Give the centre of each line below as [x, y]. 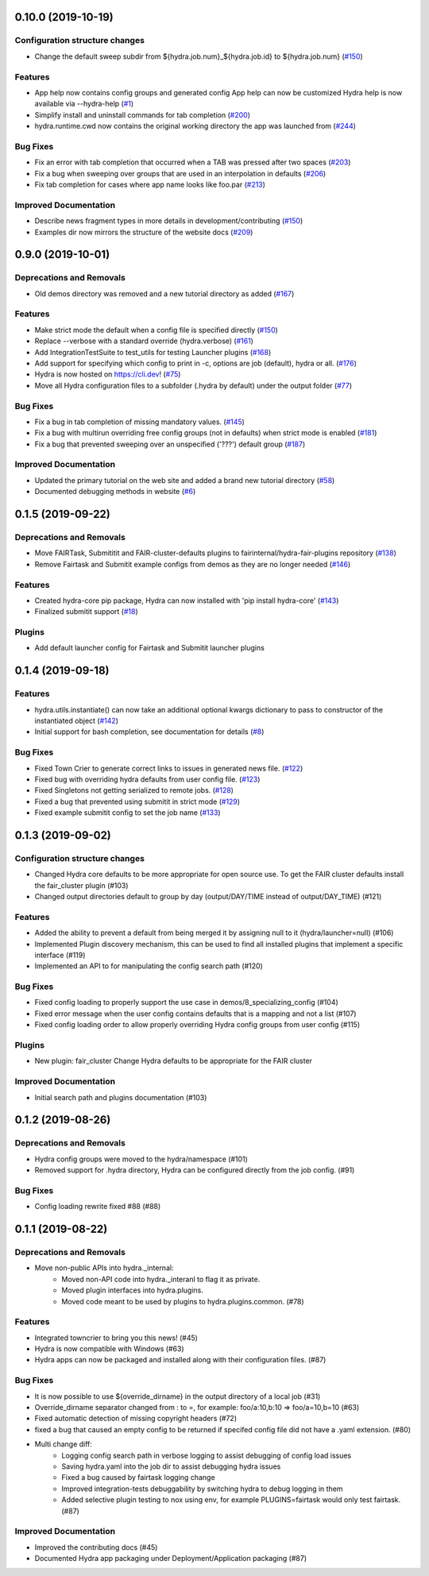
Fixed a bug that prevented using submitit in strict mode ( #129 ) [137, 802]
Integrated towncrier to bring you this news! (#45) [116, 1338]
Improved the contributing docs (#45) [96, 1547]
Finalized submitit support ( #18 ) [86, 612]
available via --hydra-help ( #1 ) [84, 104]
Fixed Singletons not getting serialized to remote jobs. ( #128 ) [134, 790]
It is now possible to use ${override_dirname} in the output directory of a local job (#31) [178, 1396]
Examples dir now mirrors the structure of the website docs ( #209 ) [144, 232]
